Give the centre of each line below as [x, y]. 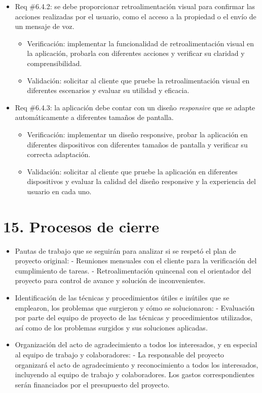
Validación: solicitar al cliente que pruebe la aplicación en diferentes [132, 171]
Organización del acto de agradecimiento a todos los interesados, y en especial [136, 344]
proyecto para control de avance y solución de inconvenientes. [110, 280]
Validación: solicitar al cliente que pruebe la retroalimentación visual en [138, 80]
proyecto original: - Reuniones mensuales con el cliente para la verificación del [136, 261]
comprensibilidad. [54, 63]
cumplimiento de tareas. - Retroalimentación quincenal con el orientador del [133, 270]
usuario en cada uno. [59, 191]
